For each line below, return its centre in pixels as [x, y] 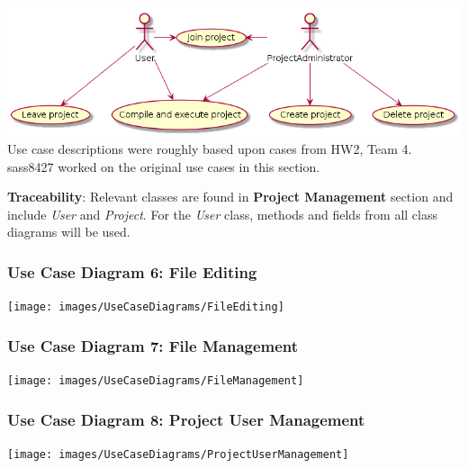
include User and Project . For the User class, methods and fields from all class [223, 214]
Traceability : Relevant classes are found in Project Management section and [230, 197]
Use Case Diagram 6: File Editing [132, 271]
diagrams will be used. [69, 232]
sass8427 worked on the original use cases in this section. [164, 166]
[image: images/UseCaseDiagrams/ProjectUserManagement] [178, 454]
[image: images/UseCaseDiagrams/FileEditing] [146, 307]
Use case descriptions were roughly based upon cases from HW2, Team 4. [210, 148]
